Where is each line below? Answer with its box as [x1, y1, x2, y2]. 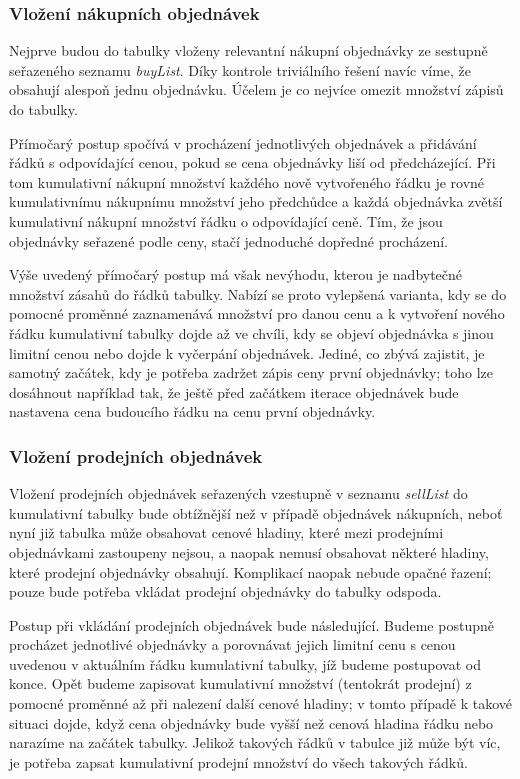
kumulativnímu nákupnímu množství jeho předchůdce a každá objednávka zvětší [9, 191, 503, 212]
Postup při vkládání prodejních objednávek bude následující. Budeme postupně [9, 614, 494, 635]
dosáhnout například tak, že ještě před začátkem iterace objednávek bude [9, 381, 459, 402]
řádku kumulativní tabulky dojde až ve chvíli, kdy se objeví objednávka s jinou [9, 322, 494, 343]
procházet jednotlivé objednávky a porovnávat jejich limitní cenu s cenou [9, 634, 456, 655]
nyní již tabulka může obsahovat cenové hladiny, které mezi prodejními [9, 522, 444, 543]
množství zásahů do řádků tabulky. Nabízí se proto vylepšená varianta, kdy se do [9, 283, 507, 304]
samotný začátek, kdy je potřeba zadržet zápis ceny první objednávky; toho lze [9, 362, 494, 383]
